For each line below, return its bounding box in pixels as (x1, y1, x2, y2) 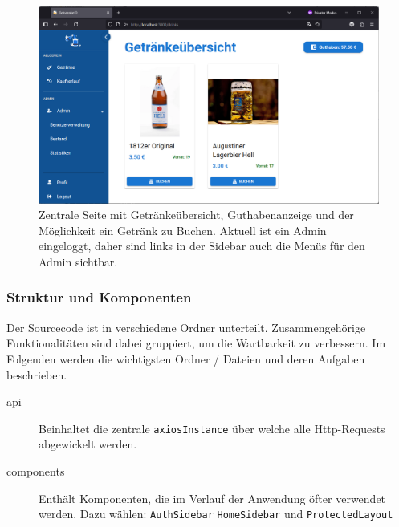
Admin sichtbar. (39, 253, 118, 270)
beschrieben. (6, 366, 67, 383)
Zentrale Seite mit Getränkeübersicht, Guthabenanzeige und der (39, 206, 354, 223)
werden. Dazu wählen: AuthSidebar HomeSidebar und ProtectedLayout (39, 505, 393, 522)
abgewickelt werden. (39, 436, 137, 452)
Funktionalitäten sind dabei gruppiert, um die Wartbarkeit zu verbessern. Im (6, 334, 386, 351)
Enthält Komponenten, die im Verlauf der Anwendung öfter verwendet (39, 489, 386, 506)
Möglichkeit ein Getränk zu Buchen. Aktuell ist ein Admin (39, 221, 327, 238)
